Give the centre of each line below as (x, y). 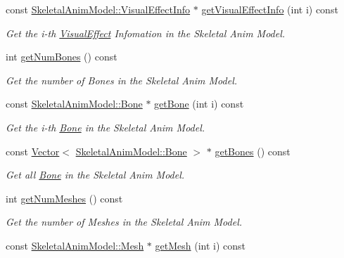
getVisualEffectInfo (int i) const (270, 9)
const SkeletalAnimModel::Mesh (75, 245)
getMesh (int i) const (200, 245)
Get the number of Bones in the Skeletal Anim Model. (122, 80)
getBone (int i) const (199, 104)
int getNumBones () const (62, 57)
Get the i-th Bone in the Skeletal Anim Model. (106, 127)
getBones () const (253, 151)
